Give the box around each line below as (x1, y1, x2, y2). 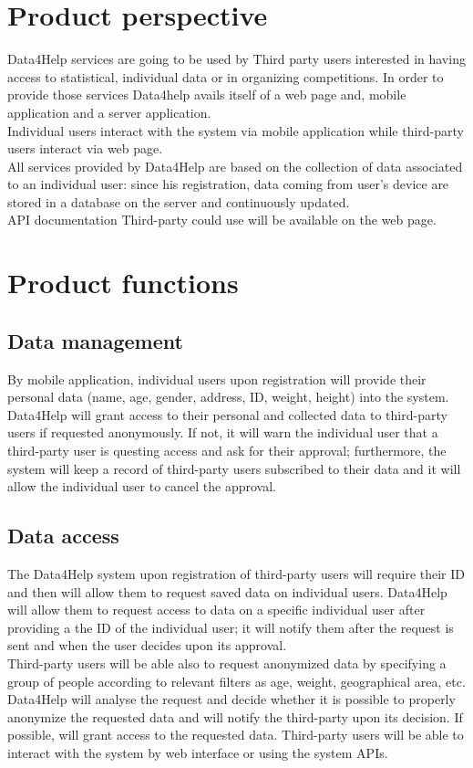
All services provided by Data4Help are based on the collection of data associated (7, 156, 463, 175)
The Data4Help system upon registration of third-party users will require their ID (7, 564, 465, 583)
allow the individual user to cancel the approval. (7, 477, 276, 496)
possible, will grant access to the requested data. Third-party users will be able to (7, 725, 464, 744)
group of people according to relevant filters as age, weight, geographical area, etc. (7, 671, 466, 690)
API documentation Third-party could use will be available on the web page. (7, 210, 437, 229)
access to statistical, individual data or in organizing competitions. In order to (7, 67, 444, 86)
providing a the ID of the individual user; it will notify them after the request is (7, 617, 454, 636)
